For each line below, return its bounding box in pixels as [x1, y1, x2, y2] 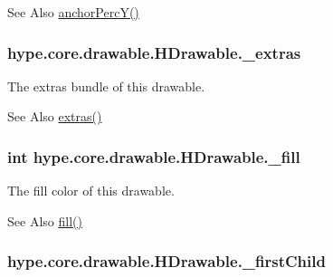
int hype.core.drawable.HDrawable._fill [7, 145, 300, 167]
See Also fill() [7, 211, 82, 230]
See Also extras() [7, 107, 102, 126]
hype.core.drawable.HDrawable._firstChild [7, 250, 326, 272]
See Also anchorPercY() [7, 3, 139, 21]
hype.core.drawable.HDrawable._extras [7, 41, 301, 63]
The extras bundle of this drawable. [7, 76, 205, 95]
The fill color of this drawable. [7, 181, 175, 200]
